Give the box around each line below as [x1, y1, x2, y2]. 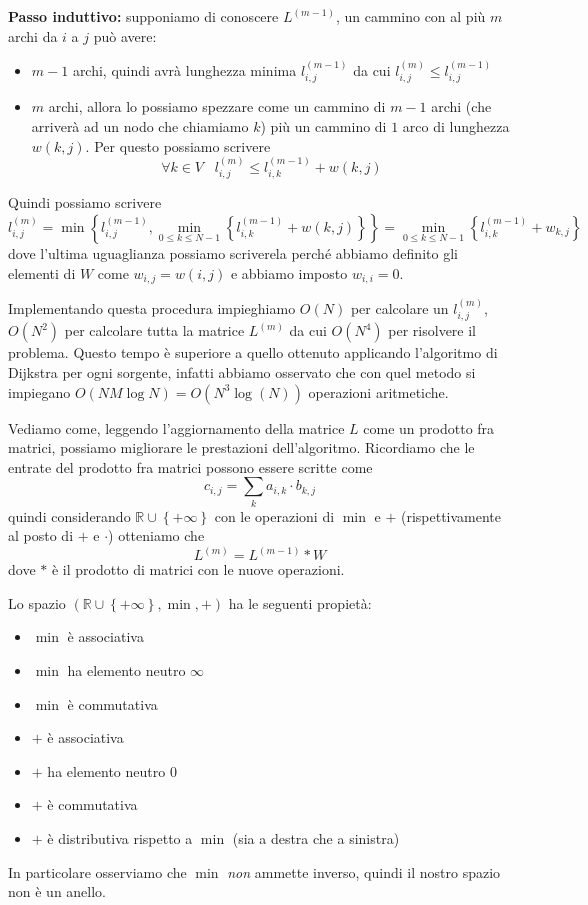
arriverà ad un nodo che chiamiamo [31, 116, 249, 137]
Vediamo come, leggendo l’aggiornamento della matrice [8, 417, 345, 438]
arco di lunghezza [402, 116, 510, 137]
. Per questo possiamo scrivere [85, 135, 271, 156]
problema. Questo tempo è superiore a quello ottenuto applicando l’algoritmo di [8, 342, 498, 363]
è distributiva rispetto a [47, 827, 193, 848]
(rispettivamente [400, 505, 502, 526]
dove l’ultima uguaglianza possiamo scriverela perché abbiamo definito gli [8, 243, 458, 264]
